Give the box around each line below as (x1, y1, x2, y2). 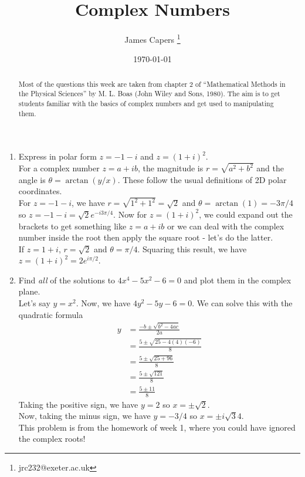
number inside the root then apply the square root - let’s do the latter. (18, 231, 273, 243)
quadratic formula (18, 308, 83, 320)
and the (256, 162, 284, 174)
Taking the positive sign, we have (18, 398, 138, 410)
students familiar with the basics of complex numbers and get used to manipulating (18, 99, 274, 109)
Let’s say (18, 297, 50, 309)
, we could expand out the (199, 208, 293, 220)
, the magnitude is (137, 162, 204, 174)
